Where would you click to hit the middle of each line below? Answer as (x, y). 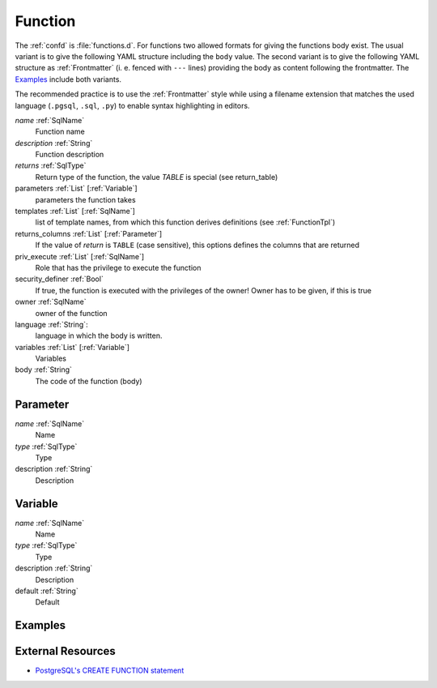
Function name (60, 132)
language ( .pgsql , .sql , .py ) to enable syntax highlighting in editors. (132, 105)
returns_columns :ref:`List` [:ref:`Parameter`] (89, 233)
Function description (70, 155)
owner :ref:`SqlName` (51, 302)
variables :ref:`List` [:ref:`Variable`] (72, 347)
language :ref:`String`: (51, 324)
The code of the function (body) (89, 381)
